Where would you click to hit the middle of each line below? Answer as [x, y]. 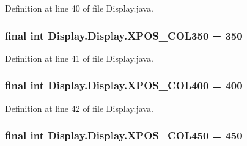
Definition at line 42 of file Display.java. [79, 108]
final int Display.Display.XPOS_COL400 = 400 [124, 85]
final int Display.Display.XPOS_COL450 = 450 [124, 135]
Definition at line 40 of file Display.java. [79, 8]
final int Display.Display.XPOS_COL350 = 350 [124, 35]
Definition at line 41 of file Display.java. [79, 58]
